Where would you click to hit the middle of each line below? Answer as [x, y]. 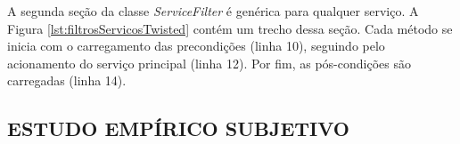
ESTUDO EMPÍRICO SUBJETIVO [178, 128]
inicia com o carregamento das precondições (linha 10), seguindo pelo [196, 46]
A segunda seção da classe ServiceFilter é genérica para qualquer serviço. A [213, 11]
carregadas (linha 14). [67, 80]
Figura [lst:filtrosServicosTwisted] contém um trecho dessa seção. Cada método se [230, 28]
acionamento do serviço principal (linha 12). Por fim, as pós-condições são [209, 63]
